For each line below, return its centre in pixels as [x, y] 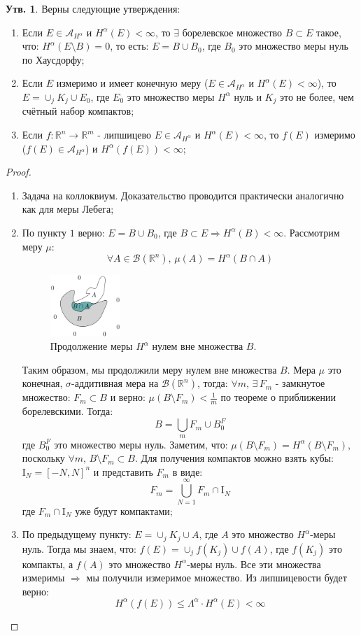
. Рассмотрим [312, 232]
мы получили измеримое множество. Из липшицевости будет [217, 578]
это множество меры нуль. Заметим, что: [141, 444]
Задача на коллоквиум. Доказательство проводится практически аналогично [183, 195]
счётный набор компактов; [78, 111]
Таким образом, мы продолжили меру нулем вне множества [149, 369]
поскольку [43, 458]
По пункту [44, 232]
